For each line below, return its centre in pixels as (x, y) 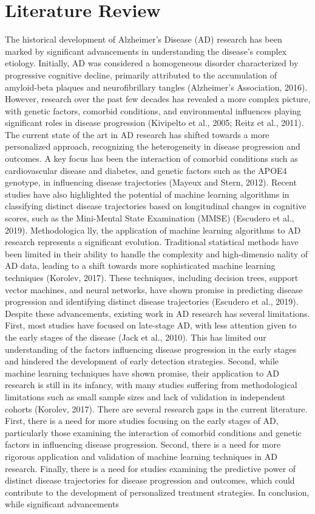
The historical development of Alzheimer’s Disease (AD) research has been (144, 39)
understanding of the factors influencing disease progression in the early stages (151, 349)
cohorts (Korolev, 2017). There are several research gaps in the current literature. (156, 408)
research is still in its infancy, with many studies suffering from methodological (151, 385)
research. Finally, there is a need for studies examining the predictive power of (151, 468)
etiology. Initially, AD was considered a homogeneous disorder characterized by (152, 63)
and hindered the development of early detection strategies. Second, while (142, 361)
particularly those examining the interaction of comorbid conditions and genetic (153, 432)
